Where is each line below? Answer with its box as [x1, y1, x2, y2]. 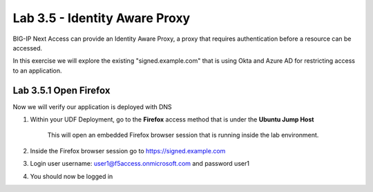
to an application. [12, 66, 62, 75]
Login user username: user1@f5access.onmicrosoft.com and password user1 [30, 160, 250, 168]
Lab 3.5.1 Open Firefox [12, 84, 111, 96]
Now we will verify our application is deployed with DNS [12, 102, 172, 111]
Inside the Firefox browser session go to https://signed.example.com [30, 146, 226, 155]
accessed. [12, 44, 43, 52]
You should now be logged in [30, 172, 113, 180]
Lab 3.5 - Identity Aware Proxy [12, 10, 191, 26]
